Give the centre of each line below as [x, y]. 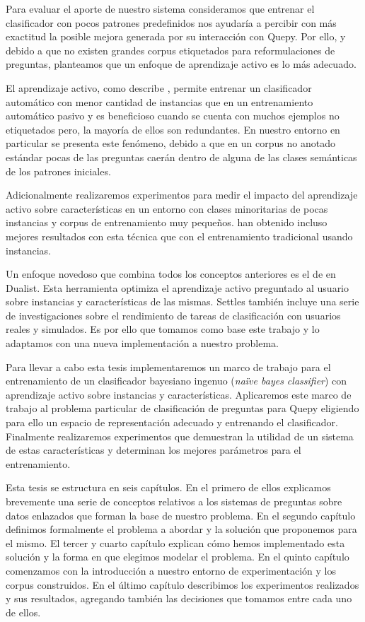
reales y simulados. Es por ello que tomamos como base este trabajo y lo [163, 329]
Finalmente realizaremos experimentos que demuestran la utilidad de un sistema [180, 436]
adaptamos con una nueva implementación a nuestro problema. [143, 343]
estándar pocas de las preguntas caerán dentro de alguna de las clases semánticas [181, 157]
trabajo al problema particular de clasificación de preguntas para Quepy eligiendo [182, 408]
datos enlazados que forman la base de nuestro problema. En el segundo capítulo [181, 515]
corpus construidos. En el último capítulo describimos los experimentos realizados [182, 584]
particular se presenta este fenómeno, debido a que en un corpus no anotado [170, 143]
